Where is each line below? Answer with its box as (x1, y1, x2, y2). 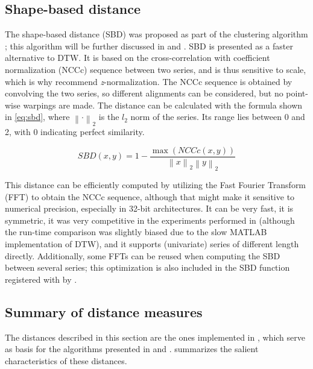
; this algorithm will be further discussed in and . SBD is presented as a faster (5, 39, 293, 52)
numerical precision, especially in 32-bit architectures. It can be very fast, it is (5, 202, 294, 215)
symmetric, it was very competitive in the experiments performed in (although (5, 213, 295, 226)
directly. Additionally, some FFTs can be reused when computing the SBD (5, 249, 280, 262)
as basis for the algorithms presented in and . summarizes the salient (5, 342, 259, 355)
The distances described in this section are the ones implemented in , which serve (5, 330, 305, 343)
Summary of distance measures (5, 302, 203, 321)
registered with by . (5, 273, 77, 285)
